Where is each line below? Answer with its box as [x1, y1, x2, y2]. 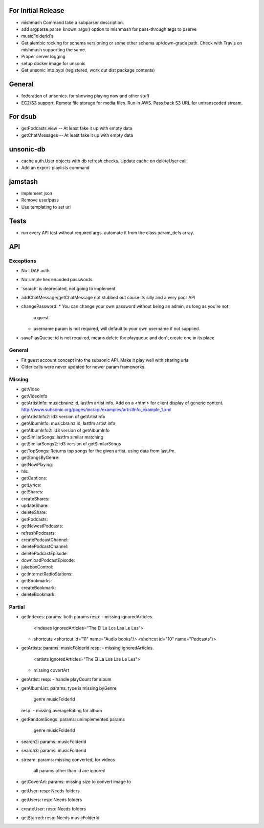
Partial [9, 604, 25, 610]
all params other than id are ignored [33, 768, 106, 774]
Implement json [21, 191, 52, 196]
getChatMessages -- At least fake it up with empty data [21, 132, 133, 138]
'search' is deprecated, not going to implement [21, 285, 116, 291]
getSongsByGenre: [21, 455, 60, 460]
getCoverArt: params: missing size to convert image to [21, 779, 132, 784]
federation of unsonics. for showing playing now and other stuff [21, 93, 150, 99]
